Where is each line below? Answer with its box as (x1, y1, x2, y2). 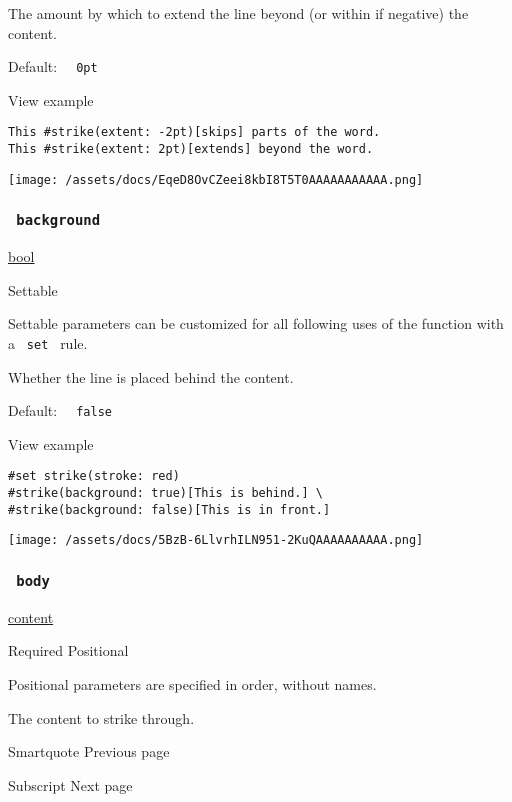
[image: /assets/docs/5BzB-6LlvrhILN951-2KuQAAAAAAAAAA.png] (8, 533, 424, 548)
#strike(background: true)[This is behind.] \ (8, 486, 323, 501)
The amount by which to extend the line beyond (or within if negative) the (8, 3, 469, 23)
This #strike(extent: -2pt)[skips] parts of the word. (8, 125, 381, 140)
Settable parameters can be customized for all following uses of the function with (8, 313, 504, 334)
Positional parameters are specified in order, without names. (8, 674, 377, 695)
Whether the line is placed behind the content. (8, 366, 294, 387)
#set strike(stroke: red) (8, 469, 180, 484)
